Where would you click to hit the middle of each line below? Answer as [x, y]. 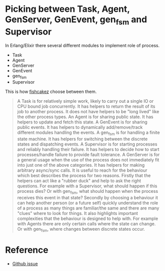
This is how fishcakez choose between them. [51, 91]
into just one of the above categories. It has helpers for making [81, 165]
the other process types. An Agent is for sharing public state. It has [85, 117]
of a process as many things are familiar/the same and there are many [88, 208]
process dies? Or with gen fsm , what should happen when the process [88, 192]
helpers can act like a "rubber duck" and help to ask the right [79, 181]
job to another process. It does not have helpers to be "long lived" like [88, 112]
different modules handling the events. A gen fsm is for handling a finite [88, 133]
